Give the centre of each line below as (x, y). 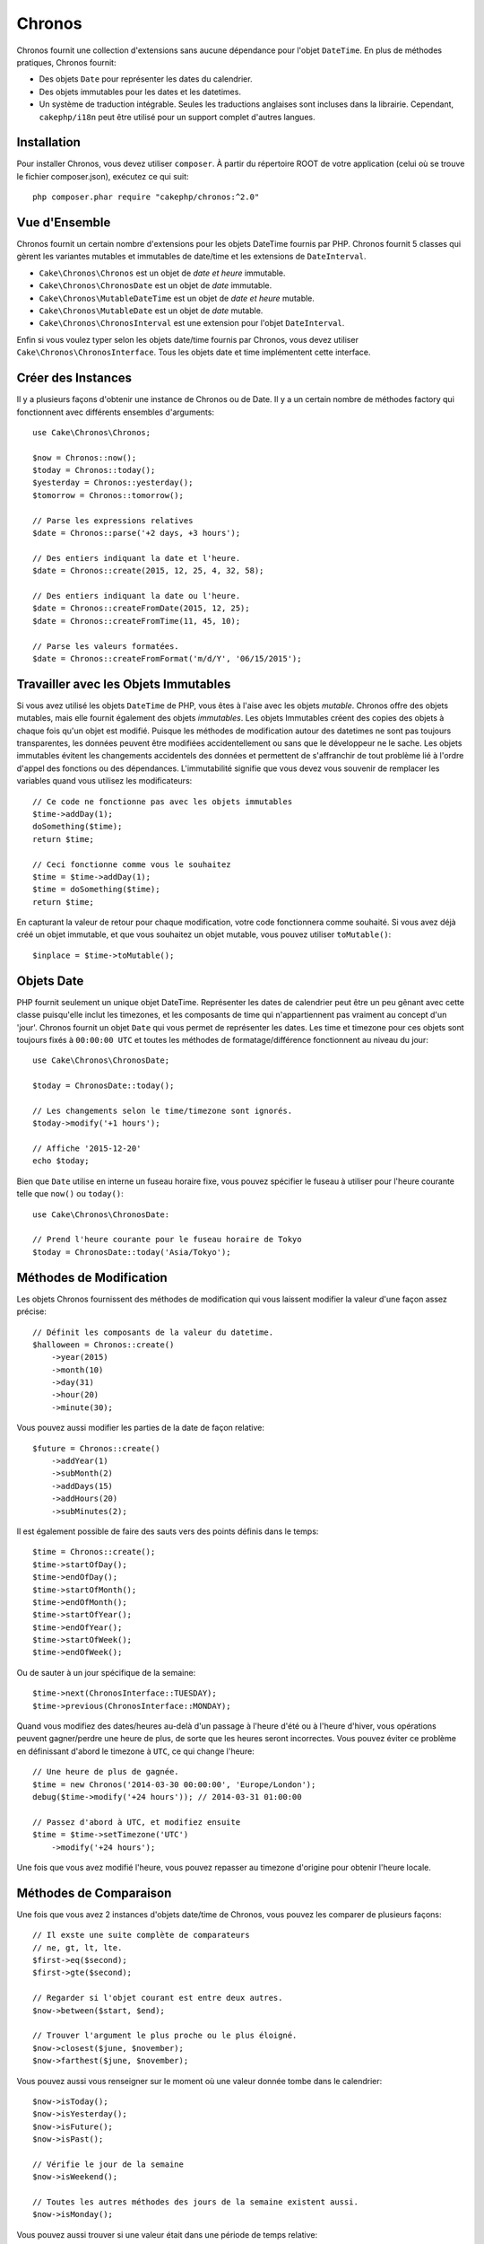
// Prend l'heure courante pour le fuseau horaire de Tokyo (167, 1240)
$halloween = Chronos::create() (104, 1345)
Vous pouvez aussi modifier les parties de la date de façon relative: (140, 1428)
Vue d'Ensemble (64, 223)
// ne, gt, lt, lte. (78, 1947)
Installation (48, 142)
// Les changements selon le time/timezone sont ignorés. (163, 1110)
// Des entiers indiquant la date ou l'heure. (137, 596)
